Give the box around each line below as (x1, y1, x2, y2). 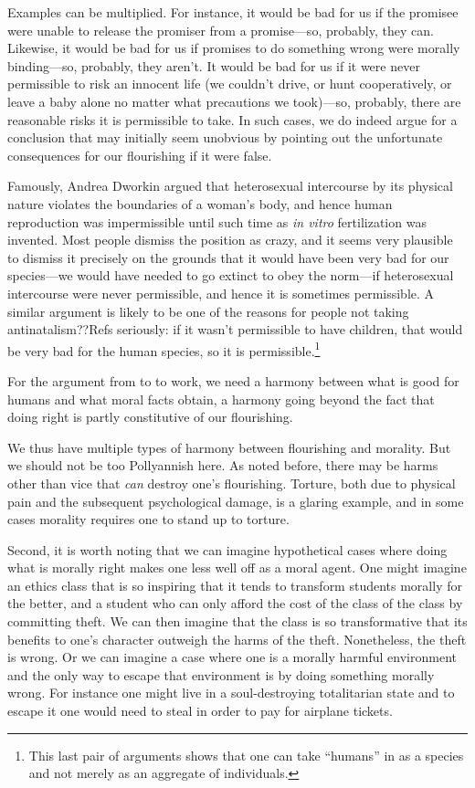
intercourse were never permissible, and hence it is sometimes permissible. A (7, 283, 435, 302)
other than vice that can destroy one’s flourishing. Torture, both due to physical (7, 473, 456, 492)
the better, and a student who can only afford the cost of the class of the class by (7, 594, 463, 613)
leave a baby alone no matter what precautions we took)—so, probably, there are (7, 91, 461, 110)
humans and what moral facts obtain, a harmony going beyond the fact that (7, 389, 435, 408)
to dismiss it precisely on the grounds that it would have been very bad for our (7, 247, 449, 267)
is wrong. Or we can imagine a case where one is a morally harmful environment (7, 647, 457, 667)
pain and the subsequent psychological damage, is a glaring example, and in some (7, 491, 464, 510)
